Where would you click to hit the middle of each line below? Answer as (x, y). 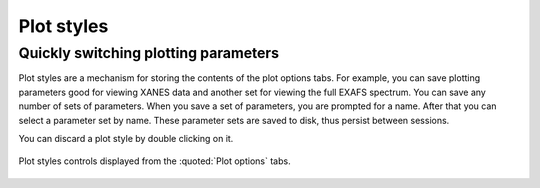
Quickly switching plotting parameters (149, 53)
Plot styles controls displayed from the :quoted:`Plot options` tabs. (154, 161)
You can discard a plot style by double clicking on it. (126, 138)
